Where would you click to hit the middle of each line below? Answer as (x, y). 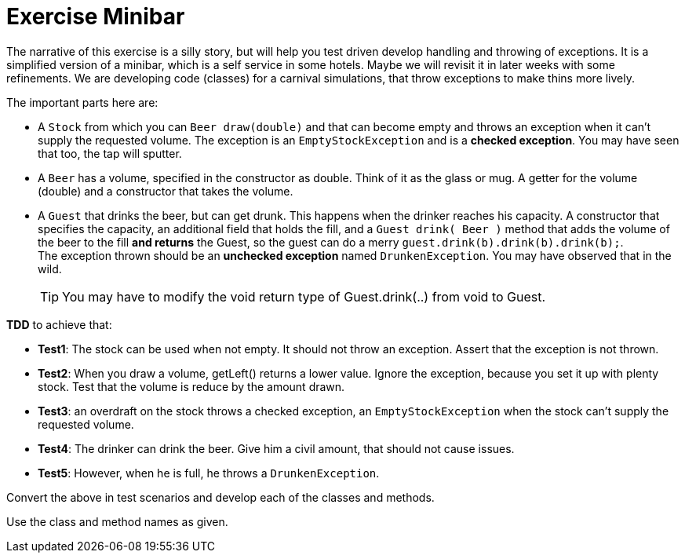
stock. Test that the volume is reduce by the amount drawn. (191, 386)
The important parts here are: (82, 102)
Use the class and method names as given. (117, 521)
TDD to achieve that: (59, 324)
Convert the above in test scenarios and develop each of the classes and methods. (220, 497)
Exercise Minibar (96, 16)
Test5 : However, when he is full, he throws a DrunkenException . (209, 473)
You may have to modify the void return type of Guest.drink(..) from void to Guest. (304, 296)
